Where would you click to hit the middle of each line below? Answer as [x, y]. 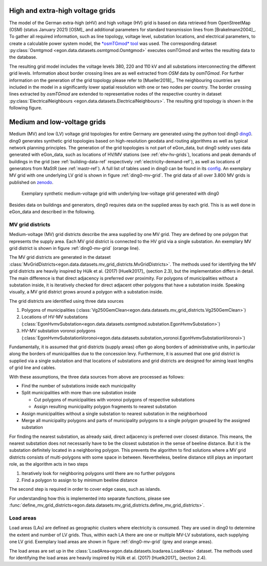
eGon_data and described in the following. [52, 212]
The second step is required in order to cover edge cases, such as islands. [85, 489]
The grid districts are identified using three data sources [66, 301]
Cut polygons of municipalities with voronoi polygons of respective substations [114, 400]
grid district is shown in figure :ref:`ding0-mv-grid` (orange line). [75, 248]
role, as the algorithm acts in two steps [49, 464]
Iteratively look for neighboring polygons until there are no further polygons [98, 473]
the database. [23, 57]
